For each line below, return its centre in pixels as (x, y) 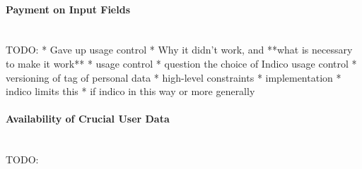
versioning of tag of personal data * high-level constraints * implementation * (174, 77)
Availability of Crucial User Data (88, 119)
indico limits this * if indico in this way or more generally (130, 91)
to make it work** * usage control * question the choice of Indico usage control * (181, 63)
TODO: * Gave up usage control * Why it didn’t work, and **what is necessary (179, 50)
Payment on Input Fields (68, 9)
